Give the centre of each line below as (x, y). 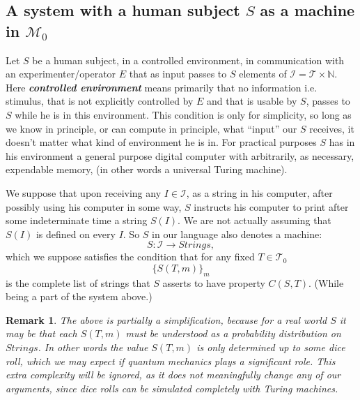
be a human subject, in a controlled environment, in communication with (188, 60)
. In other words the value (93, 347)
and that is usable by (252, 101)
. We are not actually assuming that (255, 220)
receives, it (332, 128)
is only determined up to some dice (271, 347)
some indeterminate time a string (77, 220)
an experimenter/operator (61, 74)
